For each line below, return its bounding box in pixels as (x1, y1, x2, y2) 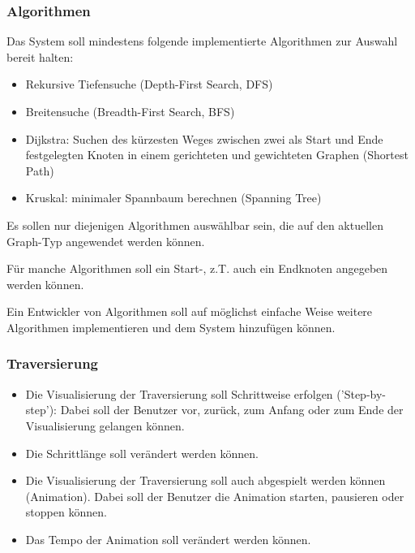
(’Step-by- (336, 385, 386, 402)
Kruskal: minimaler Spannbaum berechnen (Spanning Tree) (25, 189, 322, 206)
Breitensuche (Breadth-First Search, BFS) (25, 103, 235, 119)
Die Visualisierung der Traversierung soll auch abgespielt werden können (25, 472, 386, 489)
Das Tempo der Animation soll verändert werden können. (25, 530, 311, 547)
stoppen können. (25, 503, 107, 521)
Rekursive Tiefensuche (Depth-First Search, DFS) (25, 76, 273, 93)
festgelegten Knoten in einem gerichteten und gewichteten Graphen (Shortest (25, 146, 409, 163)
